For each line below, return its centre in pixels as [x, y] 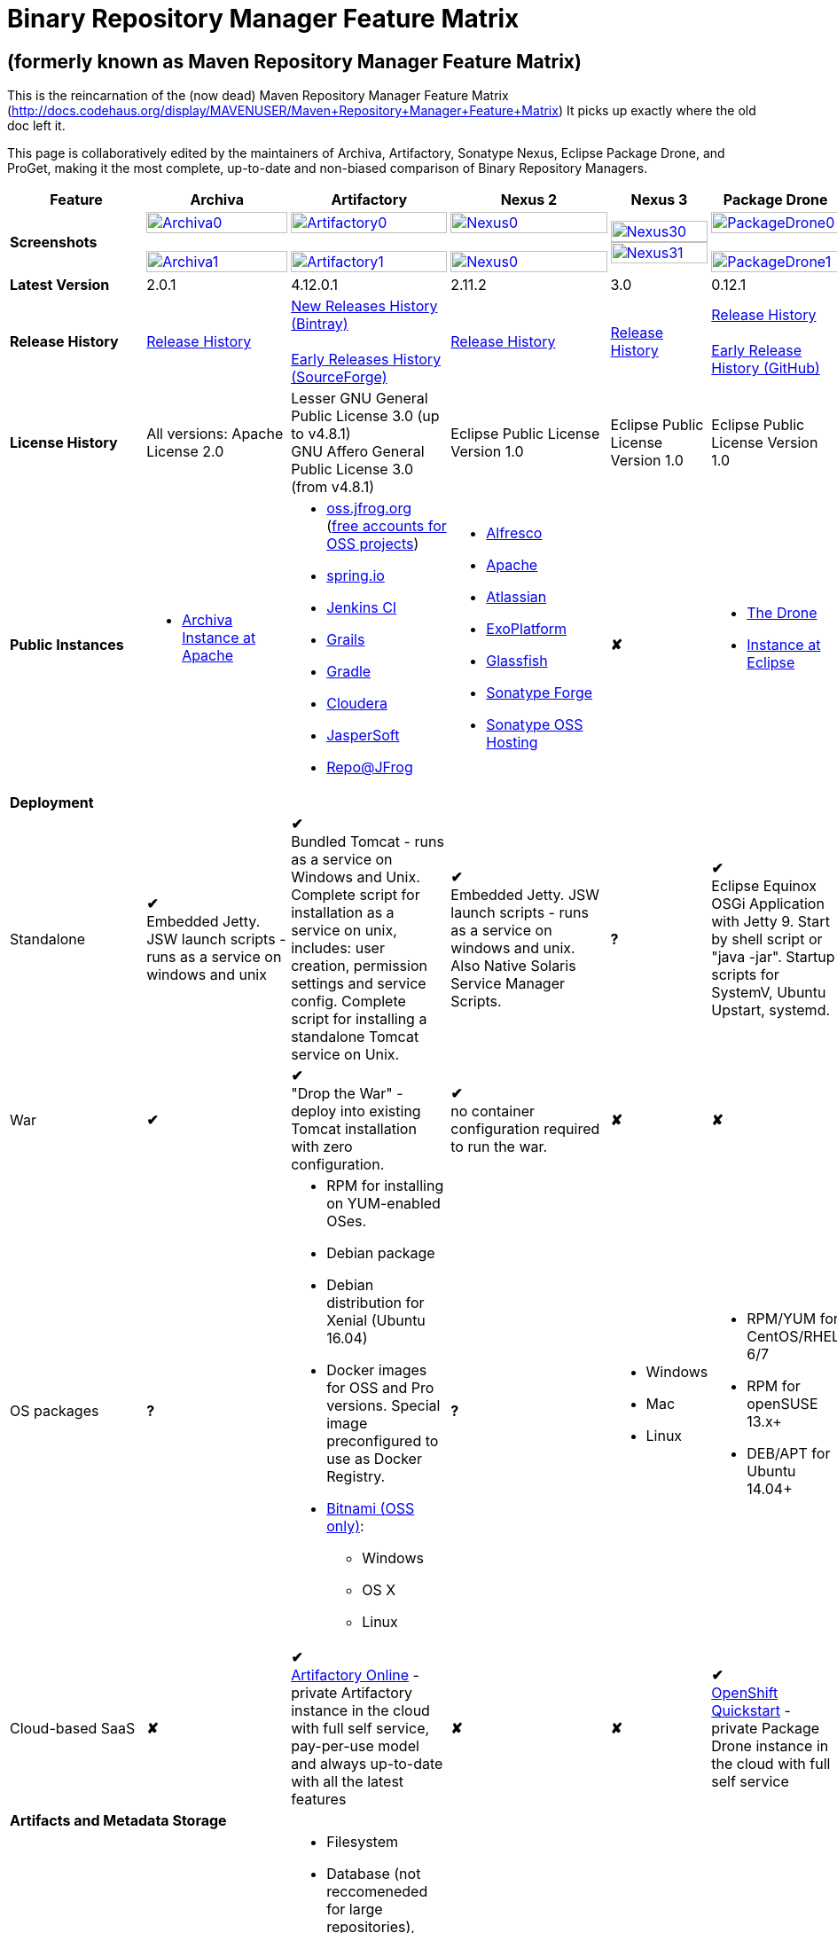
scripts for [745, 975]
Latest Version [60, 285]
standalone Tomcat [355, 1037]
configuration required [525, 1129]
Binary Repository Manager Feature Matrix [263, 19]
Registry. [356, 1477]
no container [493, 1111]
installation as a [343, 913]
